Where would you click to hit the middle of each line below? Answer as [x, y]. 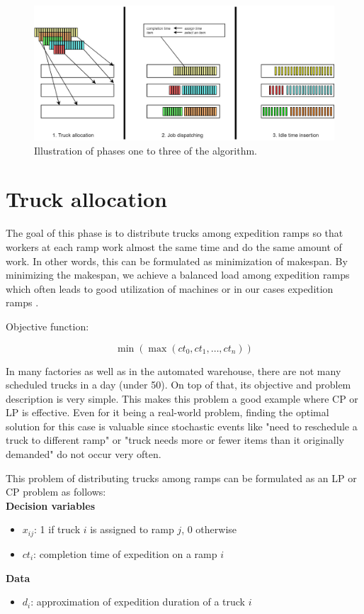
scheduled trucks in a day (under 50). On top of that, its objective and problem [178, 385]
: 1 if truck [57, 529]
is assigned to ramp [132, 529]
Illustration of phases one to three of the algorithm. [146, 150]
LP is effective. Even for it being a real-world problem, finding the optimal [167, 412]
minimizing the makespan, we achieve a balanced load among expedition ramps [178, 275]
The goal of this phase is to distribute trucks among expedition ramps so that [175, 233]
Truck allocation [86, 199]
